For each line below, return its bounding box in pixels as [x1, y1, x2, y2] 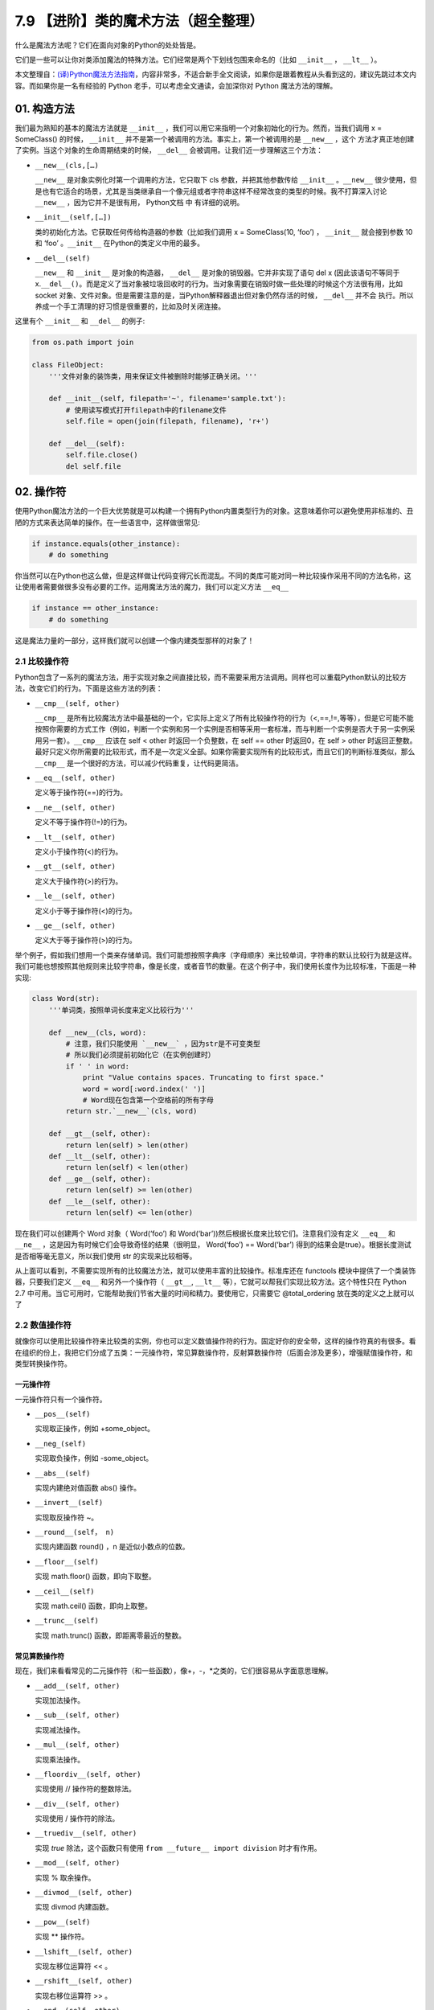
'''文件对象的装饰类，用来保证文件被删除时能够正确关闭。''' [48, 371, 257, 381]
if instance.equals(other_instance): [31, 539, 181, 548]
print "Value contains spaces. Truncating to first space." [82, 1073, 325, 1082]
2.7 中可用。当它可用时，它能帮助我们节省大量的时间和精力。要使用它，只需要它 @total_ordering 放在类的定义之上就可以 [14, 1288, 415, 1298]
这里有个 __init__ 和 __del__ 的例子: [14, 316, 145, 326]
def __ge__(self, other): [48, 1174, 151, 1183]
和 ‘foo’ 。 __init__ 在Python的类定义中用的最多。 [35, 238, 205, 248]
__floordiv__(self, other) [35, 1770, 141, 1778]
